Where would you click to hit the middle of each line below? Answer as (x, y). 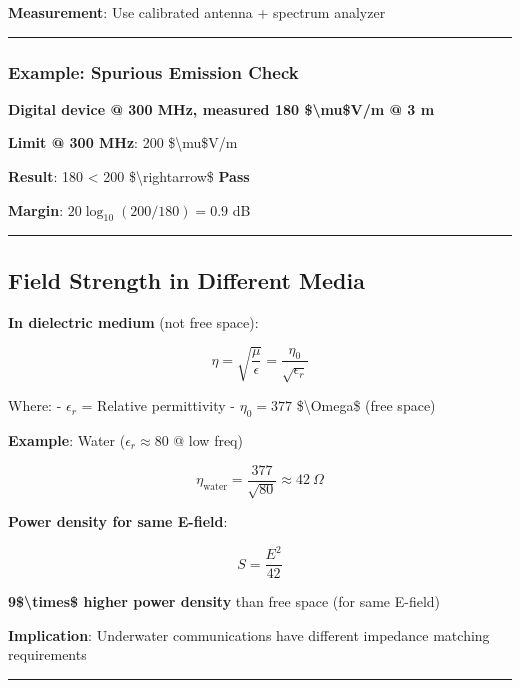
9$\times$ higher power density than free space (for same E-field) (224, 601)
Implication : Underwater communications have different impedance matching (249, 634)
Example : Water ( (67, 439)
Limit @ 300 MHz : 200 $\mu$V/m (123, 142)
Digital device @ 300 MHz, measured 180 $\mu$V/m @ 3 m (221, 108)
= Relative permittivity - (158, 405)
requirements (47, 654)
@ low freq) (208, 439)
